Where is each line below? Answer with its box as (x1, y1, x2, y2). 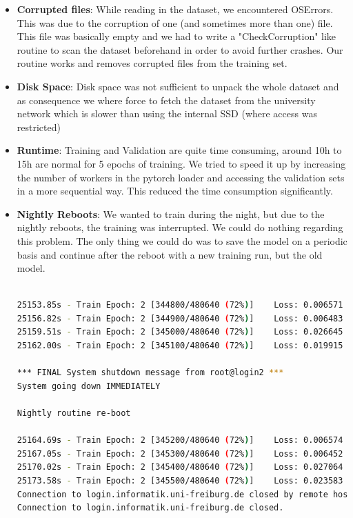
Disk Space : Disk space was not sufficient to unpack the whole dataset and (17, 79, 339, 93)
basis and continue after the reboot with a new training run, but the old (17, 247, 323, 261)
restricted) (17, 119, 61, 134)
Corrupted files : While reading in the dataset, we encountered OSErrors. (17, 2, 334, 16)
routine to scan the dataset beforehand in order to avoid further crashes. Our (17, 42, 343, 57)
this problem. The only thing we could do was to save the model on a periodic (17, 233, 347, 248)
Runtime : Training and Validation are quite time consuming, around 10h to (17, 143, 342, 157)
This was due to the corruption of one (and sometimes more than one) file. (17, 15, 333, 30)
